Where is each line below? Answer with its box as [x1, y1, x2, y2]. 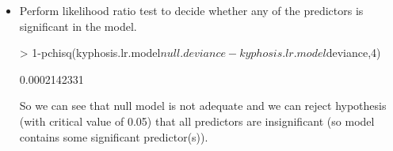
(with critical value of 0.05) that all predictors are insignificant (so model [19, 112, 375, 129]
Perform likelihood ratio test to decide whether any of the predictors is [19, 2, 364, 18]
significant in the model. [19, 17, 137, 34]
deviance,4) [326, 44, 381, 61]
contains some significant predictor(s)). [19, 128, 208, 145]
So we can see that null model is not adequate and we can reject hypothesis [19, 97, 387, 114]
